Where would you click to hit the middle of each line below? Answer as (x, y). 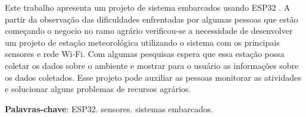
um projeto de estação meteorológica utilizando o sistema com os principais (142, 42)
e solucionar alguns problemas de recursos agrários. (98, 89)
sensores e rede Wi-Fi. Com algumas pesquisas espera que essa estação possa (145, 54)
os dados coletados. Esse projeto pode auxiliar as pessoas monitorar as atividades (153, 77)
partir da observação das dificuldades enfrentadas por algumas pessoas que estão (152, 19)
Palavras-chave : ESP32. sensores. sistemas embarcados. (109, 108)
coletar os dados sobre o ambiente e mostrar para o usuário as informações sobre (152, 65)
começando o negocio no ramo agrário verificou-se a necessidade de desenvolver (149, 31)
